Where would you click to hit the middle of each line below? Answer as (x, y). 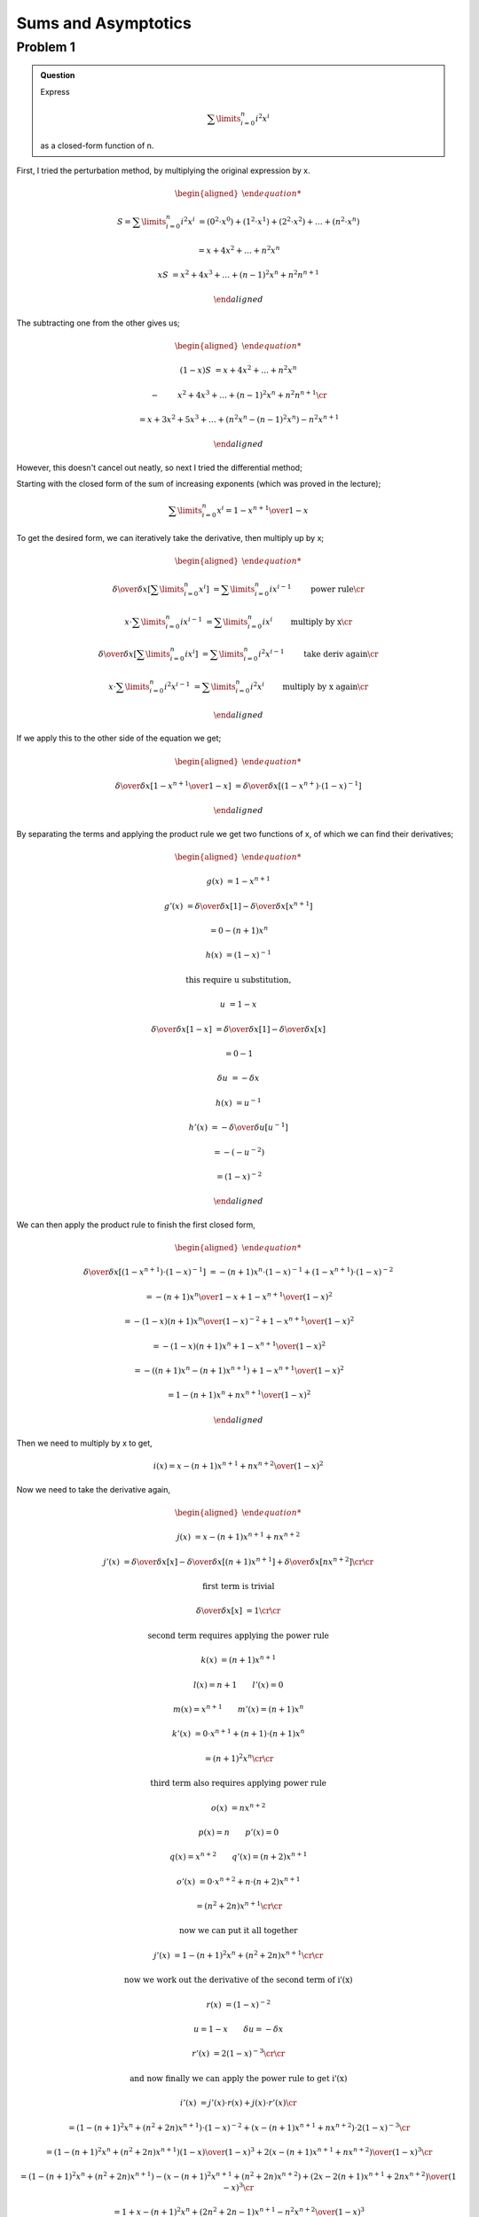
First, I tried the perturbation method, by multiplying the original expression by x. (163, 170)
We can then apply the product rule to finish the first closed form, (136, 1225)
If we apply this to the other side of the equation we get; (119, 738)
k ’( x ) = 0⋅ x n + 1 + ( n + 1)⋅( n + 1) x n (238, 1733)
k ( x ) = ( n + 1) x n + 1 (239, 1660)
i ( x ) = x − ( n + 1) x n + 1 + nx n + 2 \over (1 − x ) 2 (238, 1465)
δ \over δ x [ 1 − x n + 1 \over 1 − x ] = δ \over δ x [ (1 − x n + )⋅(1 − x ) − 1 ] (239, 785)
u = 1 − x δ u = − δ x (239, 2029)
